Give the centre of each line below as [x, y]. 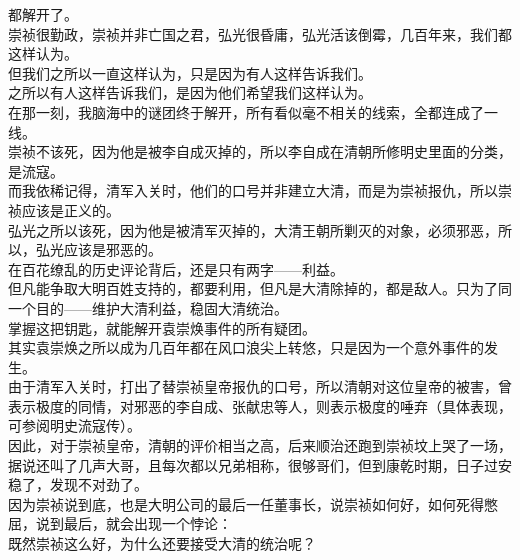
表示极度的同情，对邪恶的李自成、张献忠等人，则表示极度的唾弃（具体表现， [260, 405]
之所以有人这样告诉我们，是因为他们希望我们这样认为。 [190, 92]
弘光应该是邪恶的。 [98, 249]
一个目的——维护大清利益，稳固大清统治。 [148, 307]
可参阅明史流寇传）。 [74, 425]
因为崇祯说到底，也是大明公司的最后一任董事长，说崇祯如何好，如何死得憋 [253, 503]
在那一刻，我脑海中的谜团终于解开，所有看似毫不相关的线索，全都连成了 [246, 111]
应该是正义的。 [70, 209]
